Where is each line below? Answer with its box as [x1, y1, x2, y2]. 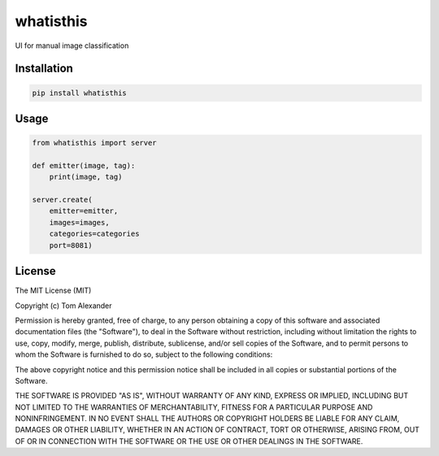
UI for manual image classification [15, 41, 129, 50]
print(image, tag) [49, 172, 123, 182]
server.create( [32, 195, 93, 205]
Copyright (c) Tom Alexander [15, 301, 113, 311]
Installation [15, 62, 73, 76]
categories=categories [49, 229, 140, 239]
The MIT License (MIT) [15, 285, 92, 296]
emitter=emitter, [49, 206, 119, 215]
